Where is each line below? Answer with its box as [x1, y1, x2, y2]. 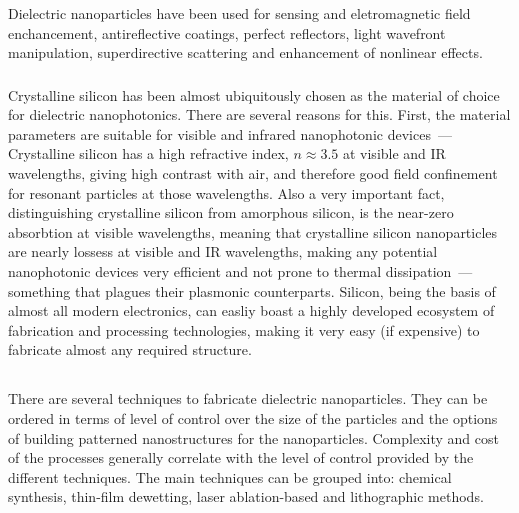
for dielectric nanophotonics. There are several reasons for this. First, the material [8, 104, 511, 125]
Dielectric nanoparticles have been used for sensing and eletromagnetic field [8, 3, 471, 23]
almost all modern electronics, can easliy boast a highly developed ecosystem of [8, 300, 495, 321]
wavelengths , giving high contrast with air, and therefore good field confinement [8, 163, 498, 184]
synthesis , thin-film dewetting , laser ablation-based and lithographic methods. [8, 486, 484, 507]
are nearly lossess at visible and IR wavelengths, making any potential [8, 241, 438, 262]
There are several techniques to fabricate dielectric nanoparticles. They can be [8, 388, 488, 409]
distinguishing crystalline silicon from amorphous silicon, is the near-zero [8, 202, 454, 223]
